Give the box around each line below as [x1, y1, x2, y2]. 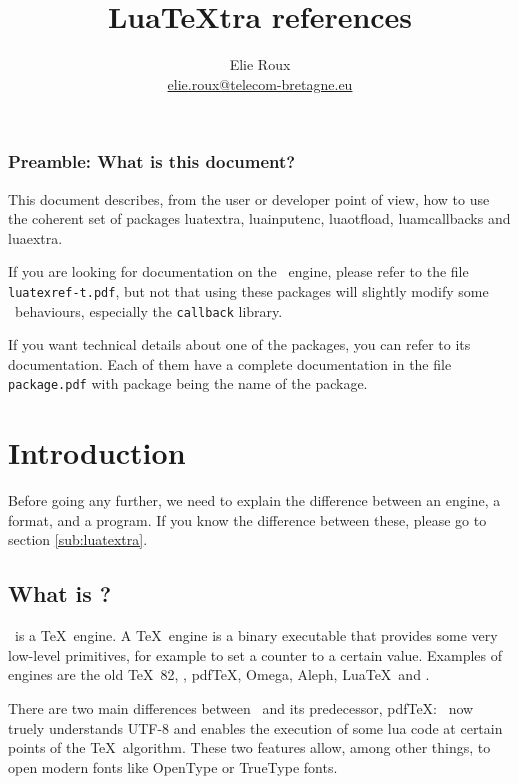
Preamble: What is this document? [8, 149, 296, 174]
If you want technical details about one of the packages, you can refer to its [8, 334, 471, 355]
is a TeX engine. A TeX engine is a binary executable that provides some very [14, 625, 498, 646]
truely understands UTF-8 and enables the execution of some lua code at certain [8, 717, 503, 738]
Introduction [8, 432, 186, 473]
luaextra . [8, 227, 63, 248]
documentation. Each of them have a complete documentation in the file [8, 353, 452, 374]
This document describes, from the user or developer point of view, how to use [8, 188, 490, 209]
